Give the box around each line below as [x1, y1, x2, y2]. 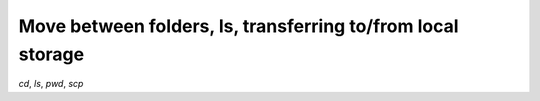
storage [18, 43, 85, 65]
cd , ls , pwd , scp [18, 78, 84, 90]
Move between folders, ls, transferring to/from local [18, 15, 459, 37]
